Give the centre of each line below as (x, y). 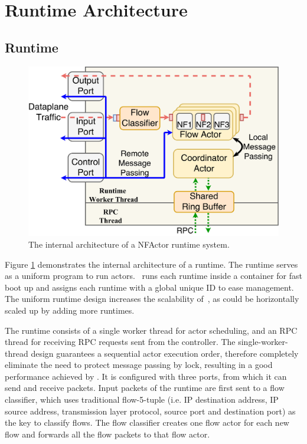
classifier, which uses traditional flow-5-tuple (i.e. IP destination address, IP (142, 399)
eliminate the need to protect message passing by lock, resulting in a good (139, 365)
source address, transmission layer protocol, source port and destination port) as (150, 411)
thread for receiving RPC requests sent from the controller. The (120, 342)
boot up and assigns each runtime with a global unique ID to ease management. (149, 287)
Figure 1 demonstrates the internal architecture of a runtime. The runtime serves (151, 264)
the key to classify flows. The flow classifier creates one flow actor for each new (147, 422)
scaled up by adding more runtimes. (70, 310)
